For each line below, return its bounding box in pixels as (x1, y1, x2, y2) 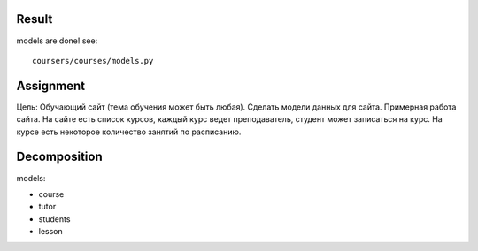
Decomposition (16, 149, 103, 164)
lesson (38, 226, 63, 237)
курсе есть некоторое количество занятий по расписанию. (16, 126, 242, 137)
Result (16, 11, 53, 27)
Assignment (16, 78, 86, 93)
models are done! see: (16, 35, 98, 46)
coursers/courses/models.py (32, 56, 154, 65)
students (38, 213, 71, 224)
